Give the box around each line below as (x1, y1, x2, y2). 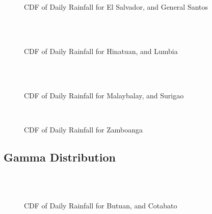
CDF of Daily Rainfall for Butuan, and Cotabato (24, 200, 177, 210)
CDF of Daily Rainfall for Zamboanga (24, 124, 143, 135)
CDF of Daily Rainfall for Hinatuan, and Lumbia (24, 45, 178, 56)
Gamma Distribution (4, 149, 116, 165)
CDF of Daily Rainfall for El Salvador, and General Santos (24, 2, 208, 12)
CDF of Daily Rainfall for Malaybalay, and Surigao (24, 90, 184, 100)
